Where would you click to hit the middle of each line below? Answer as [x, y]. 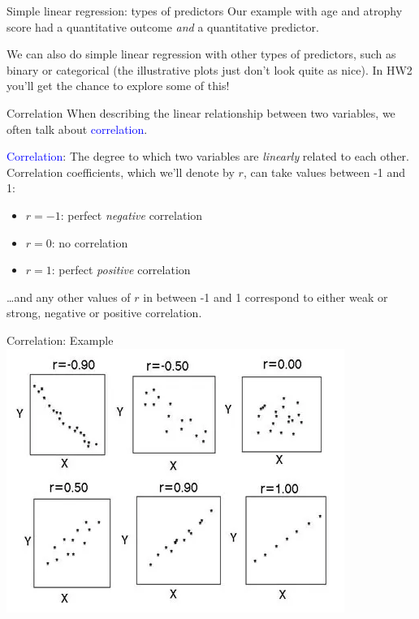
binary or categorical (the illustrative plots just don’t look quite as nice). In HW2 [209, 69]
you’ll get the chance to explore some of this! [118, 86]
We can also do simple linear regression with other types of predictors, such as [201, 54]
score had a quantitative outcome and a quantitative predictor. [163, 26]
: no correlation [90, 242]
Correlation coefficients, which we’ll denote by [121, 172]
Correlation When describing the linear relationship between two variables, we [201, 112]
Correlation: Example [60, 340]
